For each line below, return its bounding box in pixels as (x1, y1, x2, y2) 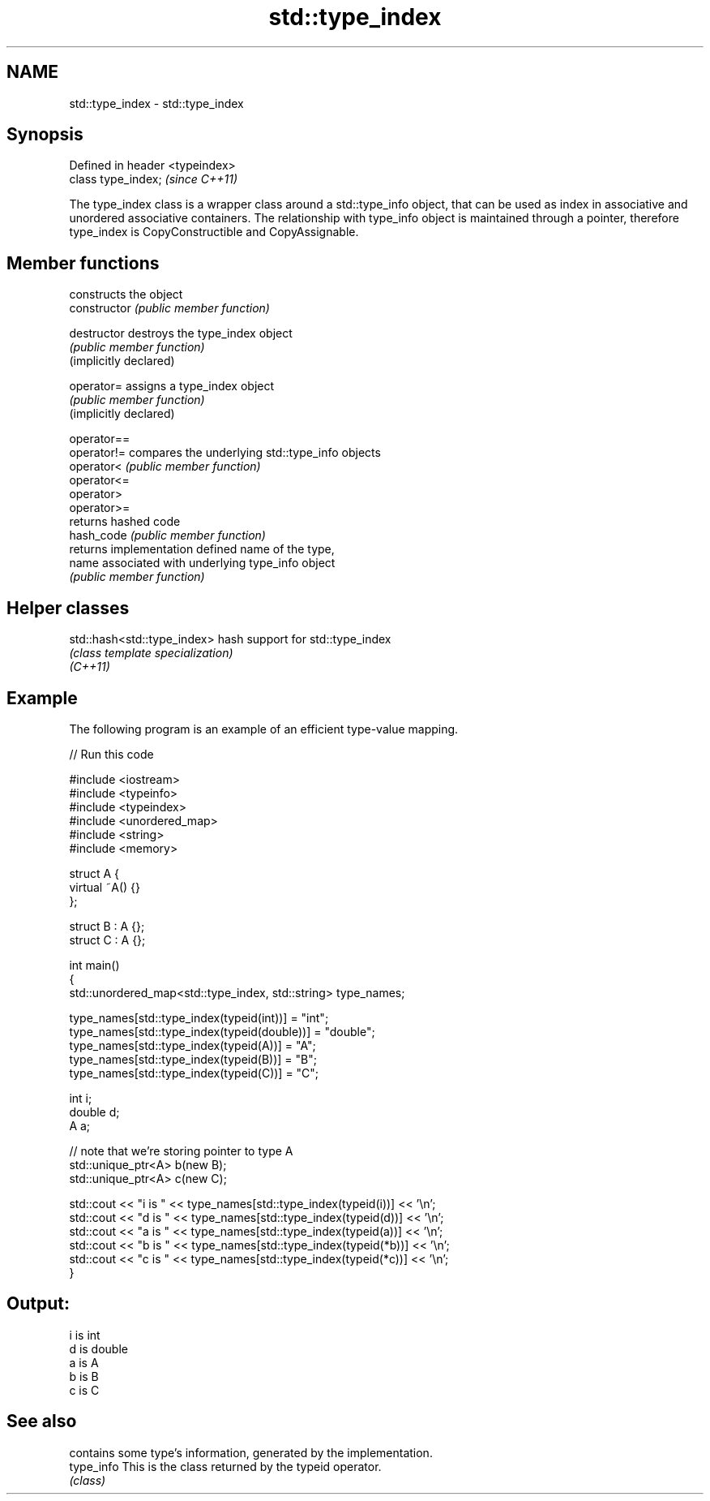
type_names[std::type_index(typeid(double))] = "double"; (69, 1024, 375, 1039)
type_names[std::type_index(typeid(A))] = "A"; (69, 1038, 316, 1052)
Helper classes (6, 597, 130, 618)
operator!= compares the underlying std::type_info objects (69, 445, 381, 460)
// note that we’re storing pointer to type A (69, 1143, 293, 1158)
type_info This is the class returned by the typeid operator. (69, 1459, 382, 1473)
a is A (69, 1355, 99, 1370)
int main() (69, 957, 120, 972)
